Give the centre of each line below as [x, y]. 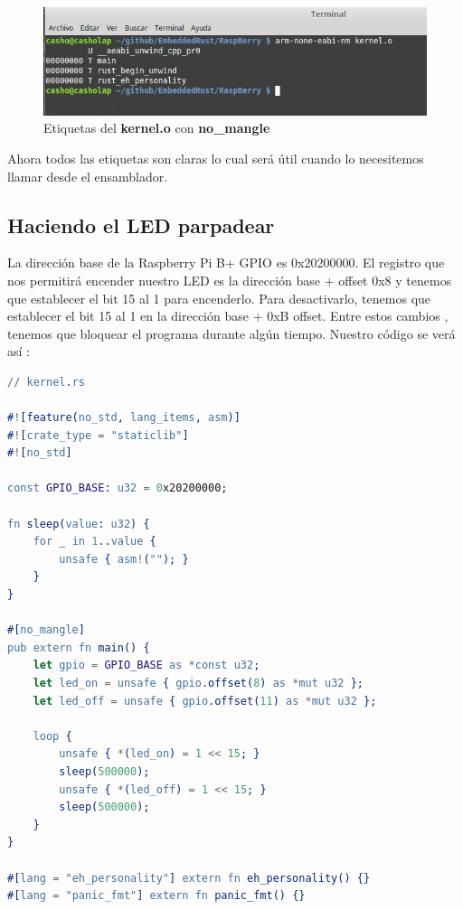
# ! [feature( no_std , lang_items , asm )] [124, 418]
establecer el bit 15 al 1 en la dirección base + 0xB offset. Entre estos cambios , [228, 316]
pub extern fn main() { [79, 647]
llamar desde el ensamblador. [88, 176]
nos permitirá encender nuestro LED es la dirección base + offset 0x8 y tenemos [230, 280]
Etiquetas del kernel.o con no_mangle [157, 128]
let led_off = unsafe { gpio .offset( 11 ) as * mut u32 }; [205, 701]
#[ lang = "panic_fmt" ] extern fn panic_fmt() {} [156, 896]
